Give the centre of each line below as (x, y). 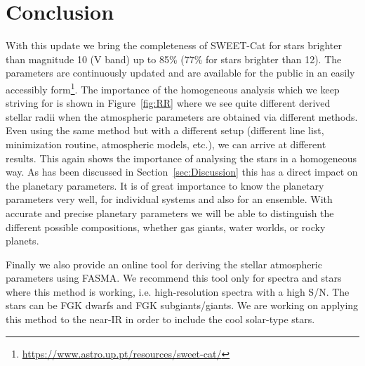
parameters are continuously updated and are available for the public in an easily (180, 73)
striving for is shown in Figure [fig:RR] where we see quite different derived (168, 103)
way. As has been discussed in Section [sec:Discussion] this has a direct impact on (182, 172)
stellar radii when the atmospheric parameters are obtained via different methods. (182, 116)
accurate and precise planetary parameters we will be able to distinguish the (170, 213)
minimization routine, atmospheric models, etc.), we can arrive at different (166, 144)
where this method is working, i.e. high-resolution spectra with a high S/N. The (178, 291)
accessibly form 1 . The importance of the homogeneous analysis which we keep (173, 88)
